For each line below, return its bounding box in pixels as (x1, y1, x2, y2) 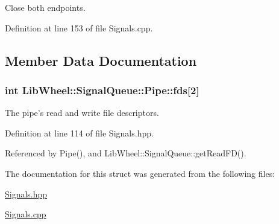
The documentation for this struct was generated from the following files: (5, 167, 275, 179)
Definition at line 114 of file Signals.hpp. (5, 126, 154, 139)
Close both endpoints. (5, 1, 86, 13)
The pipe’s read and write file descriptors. (5, 106, 159, 119)
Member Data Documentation (5, 51, 197, 69)
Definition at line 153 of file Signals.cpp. (5, 21, 153, 34)
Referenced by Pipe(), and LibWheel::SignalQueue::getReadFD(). (5, 147, 246, 159)
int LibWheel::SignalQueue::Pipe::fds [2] (5, 82, 199, 97)
